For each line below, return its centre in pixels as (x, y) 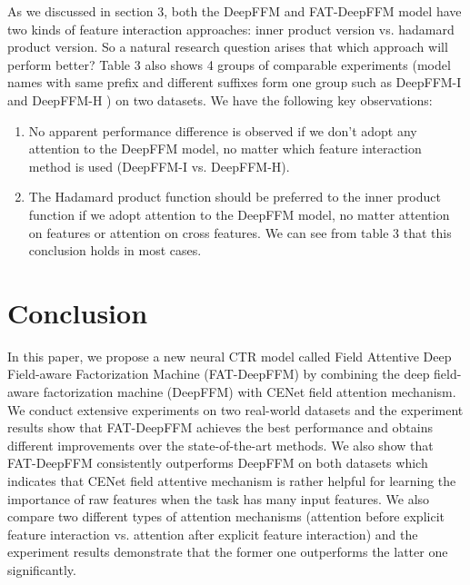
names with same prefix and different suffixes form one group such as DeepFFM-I (235, 82)
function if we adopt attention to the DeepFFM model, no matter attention (239, 214)
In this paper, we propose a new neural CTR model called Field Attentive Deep (230, 356)
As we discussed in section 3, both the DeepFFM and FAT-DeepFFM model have (235, 11)
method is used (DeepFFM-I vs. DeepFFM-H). (159, 166)
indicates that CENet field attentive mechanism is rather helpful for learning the (232, 481)
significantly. (42, 569)
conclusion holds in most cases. (115, 250)
